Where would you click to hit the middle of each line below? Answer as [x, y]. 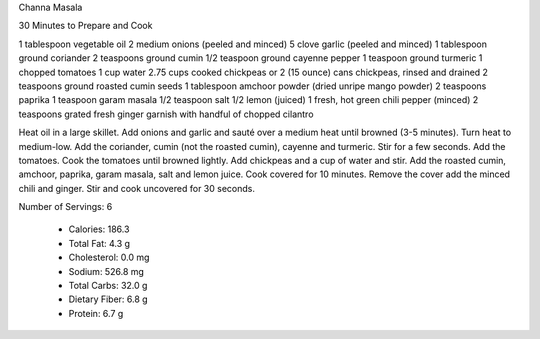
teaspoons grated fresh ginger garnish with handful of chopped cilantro [166, 114]
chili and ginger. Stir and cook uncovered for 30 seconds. [136, 188]
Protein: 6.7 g [96, 313]
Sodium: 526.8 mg [106, 271]
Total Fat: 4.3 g [99, 243]
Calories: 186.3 [99, 229]
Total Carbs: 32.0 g [108, 286]
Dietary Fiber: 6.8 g [108, 299]
